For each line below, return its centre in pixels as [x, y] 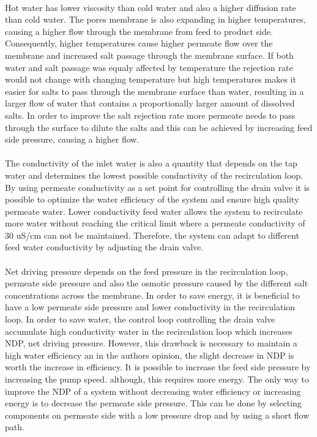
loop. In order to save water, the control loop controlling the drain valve [140, 319]
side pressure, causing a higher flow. [72, 139]
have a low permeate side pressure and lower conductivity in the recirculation [150, 307]
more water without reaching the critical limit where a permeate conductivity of [155, 223]
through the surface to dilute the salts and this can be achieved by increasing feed [159, 127]
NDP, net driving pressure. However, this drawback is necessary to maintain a [151, 343]
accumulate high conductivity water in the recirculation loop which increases [149, 331]
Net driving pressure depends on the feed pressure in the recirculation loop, [147, 271]
